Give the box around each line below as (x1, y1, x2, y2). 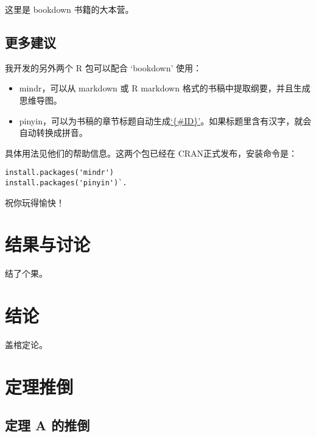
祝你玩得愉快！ (5, 196, 65, 208)
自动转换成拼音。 (19, 126, 88, 139)
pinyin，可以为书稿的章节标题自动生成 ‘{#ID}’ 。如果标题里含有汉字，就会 (19, 114, 312, 127)
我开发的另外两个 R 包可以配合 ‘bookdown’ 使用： (5, 61, 202, 74)
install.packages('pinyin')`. (5, 179, 127, 188)
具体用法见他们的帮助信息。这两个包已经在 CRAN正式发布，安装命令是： (5, 146, 298, 159)
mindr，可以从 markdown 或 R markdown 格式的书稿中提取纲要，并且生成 (19, 82, 311, 94)
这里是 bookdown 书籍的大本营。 (5, 3, 134, 15)
